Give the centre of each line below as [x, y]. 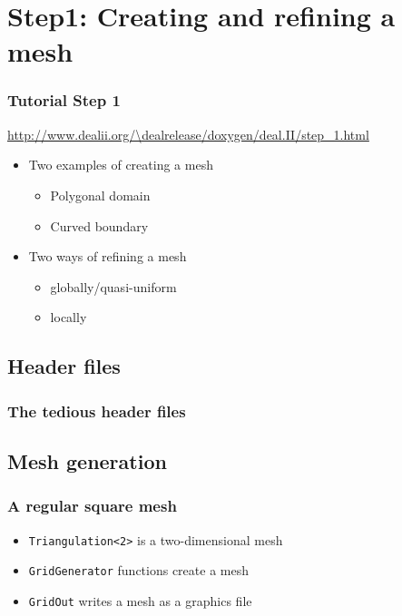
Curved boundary [99, 225]
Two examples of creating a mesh [121, 165]
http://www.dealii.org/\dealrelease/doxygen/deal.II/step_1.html [188, 134]
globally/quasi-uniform [113, 286]
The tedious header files [97, 411]
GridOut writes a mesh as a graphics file [140, 600]
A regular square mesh [92, 506]
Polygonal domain [100, 195]
